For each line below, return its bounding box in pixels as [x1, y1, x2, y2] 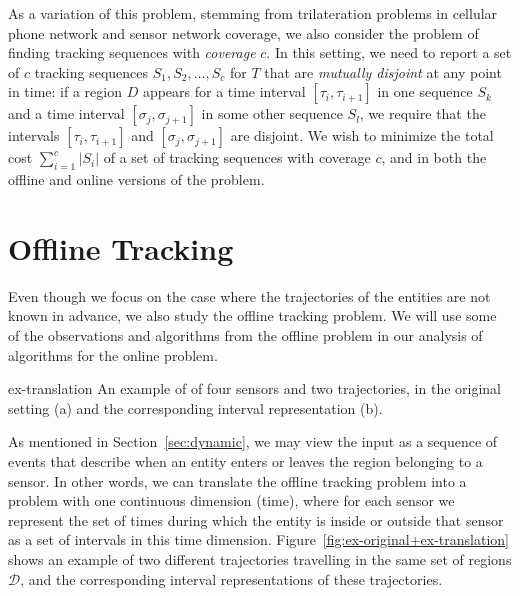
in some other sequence [201, 103, 343, 124]
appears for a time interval [142, 81, 306, 102]
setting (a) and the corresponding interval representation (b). [8, 397, 383, 418]
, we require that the [359, 103, 486, 124]
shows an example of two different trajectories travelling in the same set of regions [8, 549, 512, 570]
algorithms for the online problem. [8, 344, 218, 365]
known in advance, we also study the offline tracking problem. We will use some [8, 305, 497, 326]
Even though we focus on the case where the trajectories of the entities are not [8, 285, 491, 306]
